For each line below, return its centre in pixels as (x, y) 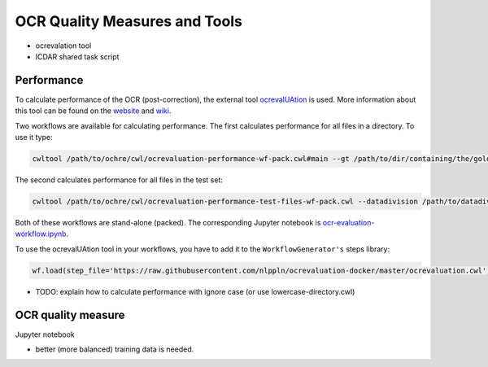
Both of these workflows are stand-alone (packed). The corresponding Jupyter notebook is (168, 222)
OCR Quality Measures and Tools (129, 21)
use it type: (34, 138)
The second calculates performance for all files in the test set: (119, 180)
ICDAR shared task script (77, 56)
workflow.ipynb (41, 234)
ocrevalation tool (63, 46)
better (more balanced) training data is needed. (115, 349)
